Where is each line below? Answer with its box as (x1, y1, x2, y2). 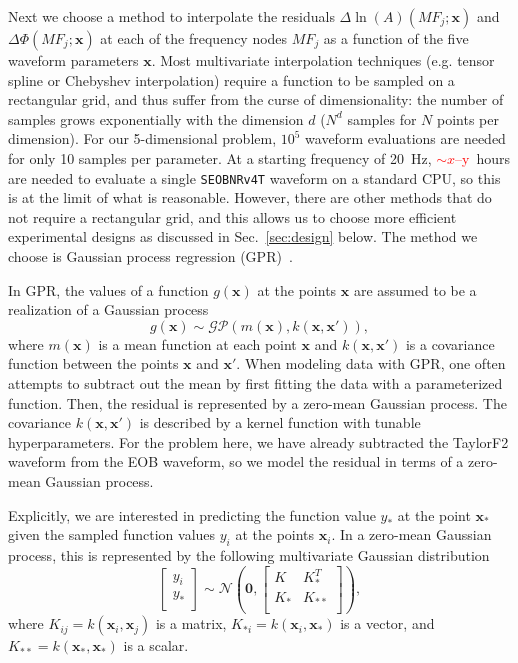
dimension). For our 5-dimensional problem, (8, 128, 277, 149)
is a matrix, (155, 613, 227, 634)
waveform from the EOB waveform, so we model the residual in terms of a (8, 451, 464, 472)
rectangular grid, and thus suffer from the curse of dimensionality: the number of (8, 89, 504, 110)
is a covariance (405, 333, 495, 354)
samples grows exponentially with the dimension (8, 108, 304, 129)
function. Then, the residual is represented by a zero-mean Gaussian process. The (8, 392, 507, 413)
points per (436, 108, 499, 129)
